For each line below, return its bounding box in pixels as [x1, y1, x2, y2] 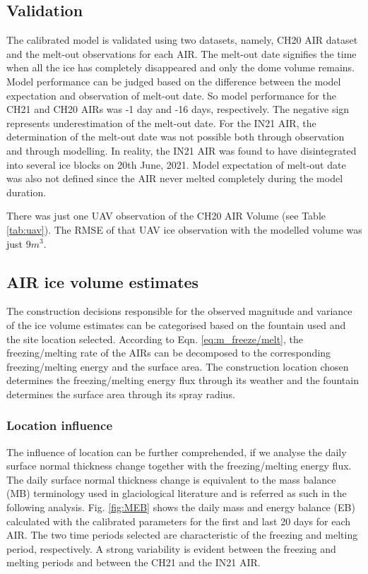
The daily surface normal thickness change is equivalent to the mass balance [6, 472, 336, 486]
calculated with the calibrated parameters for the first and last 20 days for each [6, 513, 351, 528]
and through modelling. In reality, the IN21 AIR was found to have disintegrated [6, 143, 357, 157]
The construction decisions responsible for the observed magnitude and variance [6, 304, 352, 318]
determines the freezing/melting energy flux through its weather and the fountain [6, 373, 359, 388]
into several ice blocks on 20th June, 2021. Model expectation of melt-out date [6, 157, 346, 172]
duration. [6, 184, 47, 199]
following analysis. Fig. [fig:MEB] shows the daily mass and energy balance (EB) [6, 500, 355, 515]
